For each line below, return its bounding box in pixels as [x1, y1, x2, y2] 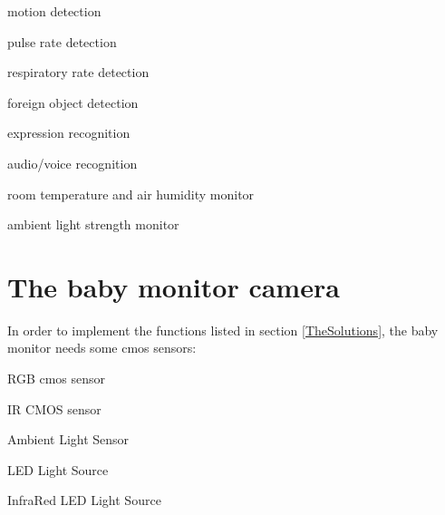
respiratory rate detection [7, 63, 150, 82]
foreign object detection [7, 92, 139, 112]
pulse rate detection [7, 32, 117, 51]
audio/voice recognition [7, 153, 138, 172]
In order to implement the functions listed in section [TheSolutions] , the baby [7, 320, 439, 339]
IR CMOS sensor [7, 399, 102, 418]
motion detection [7, 2, 102, 20]
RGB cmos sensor [7, 369, 106, 388]
